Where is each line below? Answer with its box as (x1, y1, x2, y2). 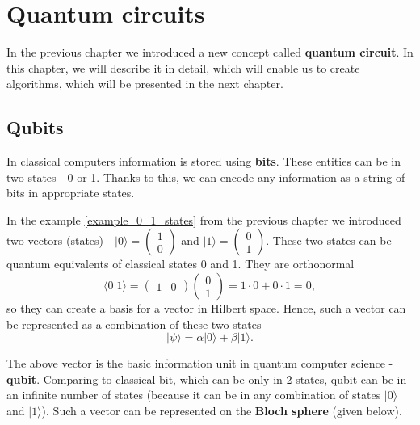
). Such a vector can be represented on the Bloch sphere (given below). (41, 402, 402, 419)
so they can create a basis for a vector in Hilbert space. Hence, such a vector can (6, 300, 406, 317)
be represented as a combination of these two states (6, 315, 262, 332)
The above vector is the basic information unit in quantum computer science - (6, 355, 393, 372)
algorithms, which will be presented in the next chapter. (6, 75, 283, 92)
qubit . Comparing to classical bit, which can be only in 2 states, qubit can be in (6, 370, 407, 387)
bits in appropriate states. (6, 184, 135, 201)
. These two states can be (266, 232, 392, 249)
